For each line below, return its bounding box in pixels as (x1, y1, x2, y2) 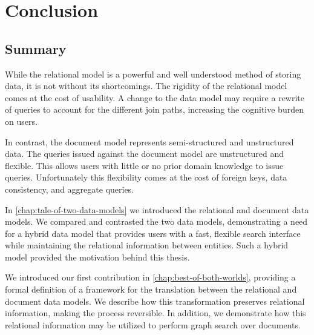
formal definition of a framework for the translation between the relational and (5, 283, 297, 296)
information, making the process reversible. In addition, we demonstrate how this (5, 307, 306, 319)
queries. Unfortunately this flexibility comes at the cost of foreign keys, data (5, 171, 287, 184)
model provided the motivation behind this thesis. (5, 250, 190, 263)
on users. (5, 114, 38, 127)
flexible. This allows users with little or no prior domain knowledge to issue (5, 159, 284, 171)
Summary (5, 39, 67, 58)
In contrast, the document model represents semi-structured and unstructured (5, 135, 294, 148)
